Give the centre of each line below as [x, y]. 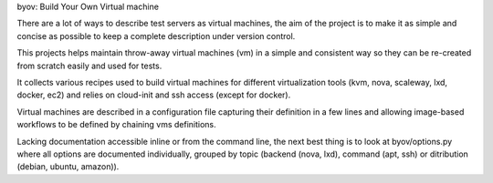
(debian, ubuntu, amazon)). [68, 167]
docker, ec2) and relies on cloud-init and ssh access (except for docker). [154, 95]
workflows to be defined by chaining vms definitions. [116, 125]
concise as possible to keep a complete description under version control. [156, 36]
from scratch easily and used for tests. [89, 66]
